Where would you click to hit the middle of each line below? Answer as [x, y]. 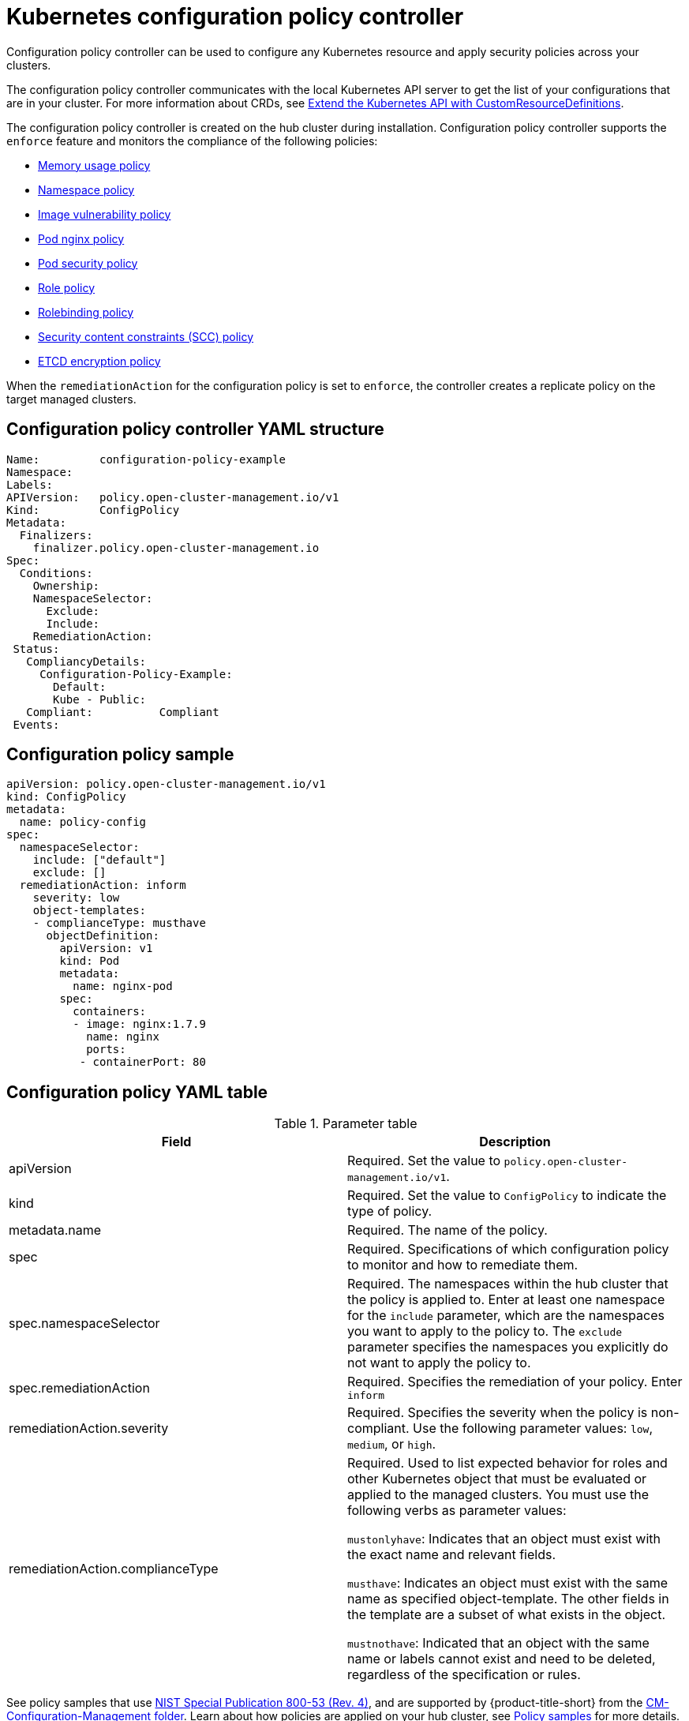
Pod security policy [88, 263]
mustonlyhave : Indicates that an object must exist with [504, 1539]
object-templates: [90, 911]
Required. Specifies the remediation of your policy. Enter [515, 1382]
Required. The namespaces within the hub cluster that [508, 1284]
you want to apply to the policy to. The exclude [485, 1331]
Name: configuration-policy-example [146, 459]
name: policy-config [83, 822]
